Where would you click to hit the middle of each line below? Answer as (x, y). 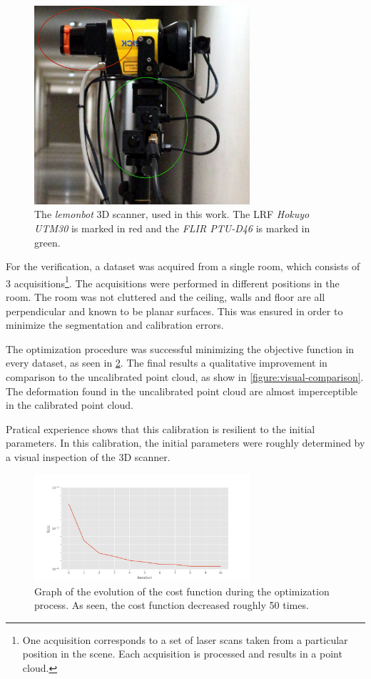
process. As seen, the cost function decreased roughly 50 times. (172, 605)
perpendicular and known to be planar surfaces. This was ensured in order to (174, 311)
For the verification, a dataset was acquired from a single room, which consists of (183, 266)
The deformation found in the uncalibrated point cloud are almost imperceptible (182, 391)
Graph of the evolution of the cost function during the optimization (182, 591)
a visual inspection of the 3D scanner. (88, 457)
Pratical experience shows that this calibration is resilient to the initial (161, 428)
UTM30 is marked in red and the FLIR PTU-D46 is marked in (172, 228)
